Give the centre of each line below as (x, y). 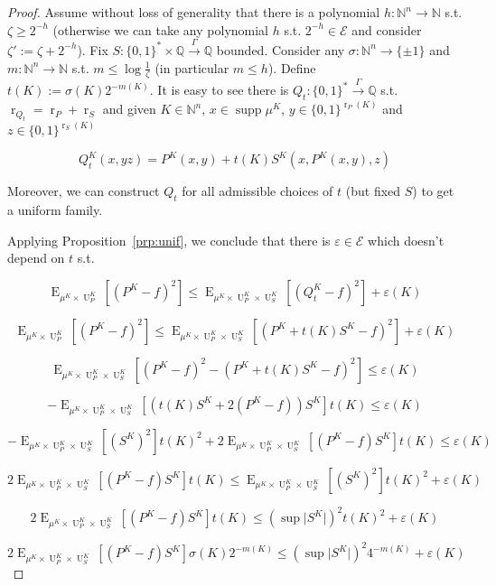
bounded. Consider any (281, 49)
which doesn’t (406, 240)
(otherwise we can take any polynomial (161, 29)
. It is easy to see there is (219, 90)
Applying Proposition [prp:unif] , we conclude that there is (169, 240)
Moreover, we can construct (84, 191)
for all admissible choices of (257, 191)
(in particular (192, 67)
